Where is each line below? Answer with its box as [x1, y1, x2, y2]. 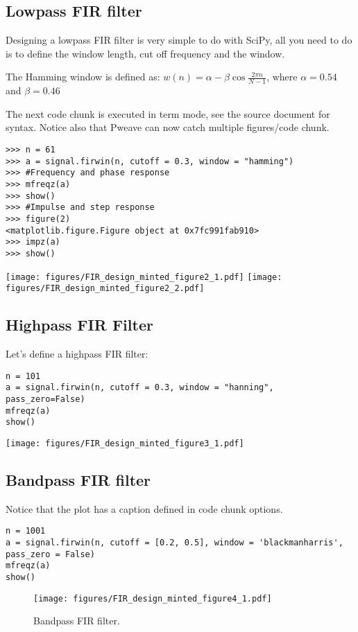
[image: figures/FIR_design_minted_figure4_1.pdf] [33, 593, 272, 604]
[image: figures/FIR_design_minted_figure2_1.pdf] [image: [6, 272, 282, 282]
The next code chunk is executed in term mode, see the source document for [6, 106, 330, 121]
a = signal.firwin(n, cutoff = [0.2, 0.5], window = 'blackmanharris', [6, 538, 343, 548]
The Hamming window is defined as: [6, 69, 160, 84]
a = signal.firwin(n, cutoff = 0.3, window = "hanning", [6, 383, 274, 393]
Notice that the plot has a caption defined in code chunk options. [6, 501, 283, 516]
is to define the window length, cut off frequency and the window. [6, 46, 285, 60]
